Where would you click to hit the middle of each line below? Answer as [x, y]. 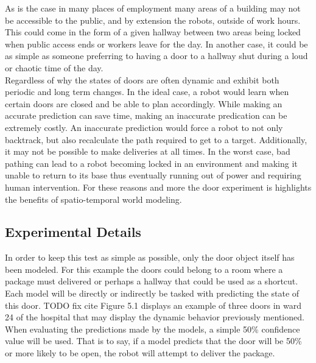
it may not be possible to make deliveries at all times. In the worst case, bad [148, 151]
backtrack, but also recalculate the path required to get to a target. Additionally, [156, 139]
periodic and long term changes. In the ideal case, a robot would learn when [147, 92]
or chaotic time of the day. [54, 67]
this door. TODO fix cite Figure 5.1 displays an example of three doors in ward [153, 305]
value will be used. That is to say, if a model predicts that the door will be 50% [153, 341]
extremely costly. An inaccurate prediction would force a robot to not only [144, 127]
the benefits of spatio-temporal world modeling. [93, 199]
